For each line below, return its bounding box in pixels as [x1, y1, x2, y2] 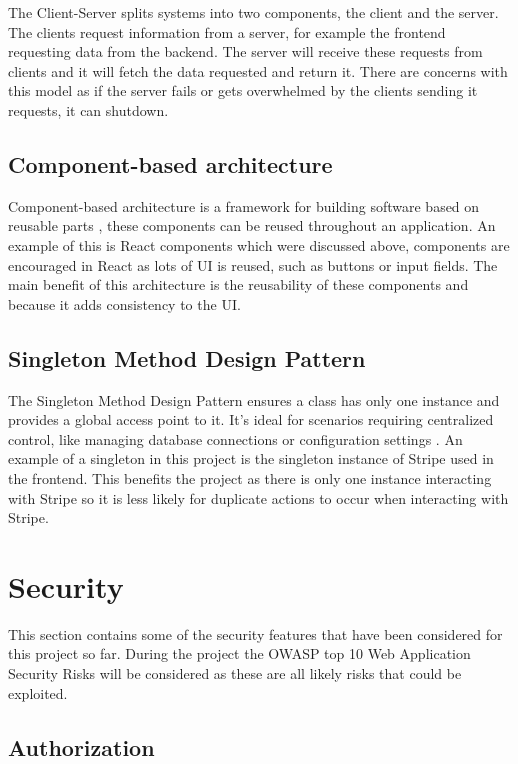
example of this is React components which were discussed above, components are [8, 234, 510, 255]
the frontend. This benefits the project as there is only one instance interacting [8, 467, 492, 488]
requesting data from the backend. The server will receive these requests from [8, 41, 483, 62]
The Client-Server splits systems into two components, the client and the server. [8, 2, 499, 22]
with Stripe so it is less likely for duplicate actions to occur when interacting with [8, 487, 509, 508]
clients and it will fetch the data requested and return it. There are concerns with [8, 60, 508, 81]
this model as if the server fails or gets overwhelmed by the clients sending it [8, 80, 478, 101]
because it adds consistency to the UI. [8, 293, 241, 314]
